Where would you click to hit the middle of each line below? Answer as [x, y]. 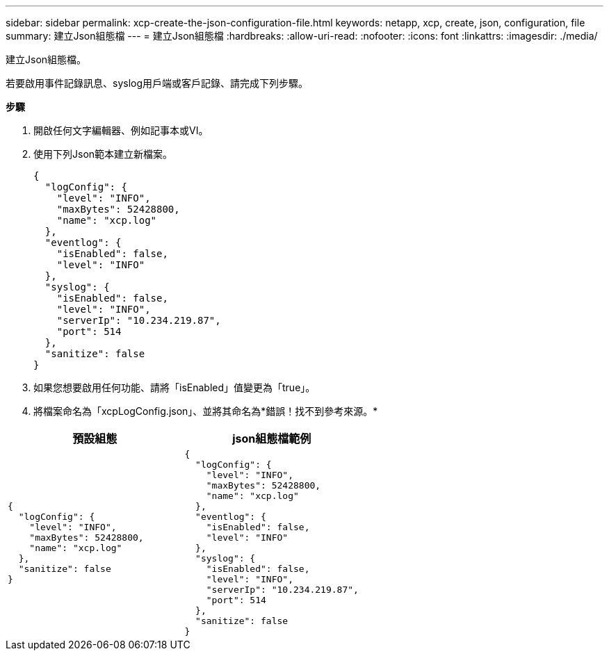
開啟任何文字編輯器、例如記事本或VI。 [121, 130]
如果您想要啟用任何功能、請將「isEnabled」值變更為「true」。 [174, 387]
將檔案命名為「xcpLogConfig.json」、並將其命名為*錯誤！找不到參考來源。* [206, 411]
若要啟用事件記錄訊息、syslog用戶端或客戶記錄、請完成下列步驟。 [157, 83]
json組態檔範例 [272, 438]
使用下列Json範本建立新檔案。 [103, 154]
